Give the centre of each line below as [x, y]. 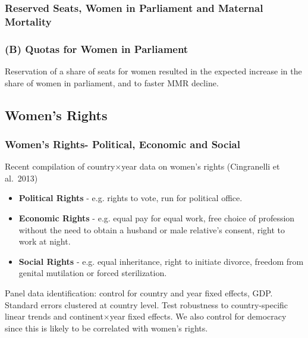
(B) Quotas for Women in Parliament [97, 48]
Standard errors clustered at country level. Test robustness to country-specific [147, 304]
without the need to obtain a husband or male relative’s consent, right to [152, 229]
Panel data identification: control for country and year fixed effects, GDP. [139, 292]
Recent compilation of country [60, 166]
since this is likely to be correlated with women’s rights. [106, 328]
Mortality [28, 21]
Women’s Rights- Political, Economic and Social [122, 144]
